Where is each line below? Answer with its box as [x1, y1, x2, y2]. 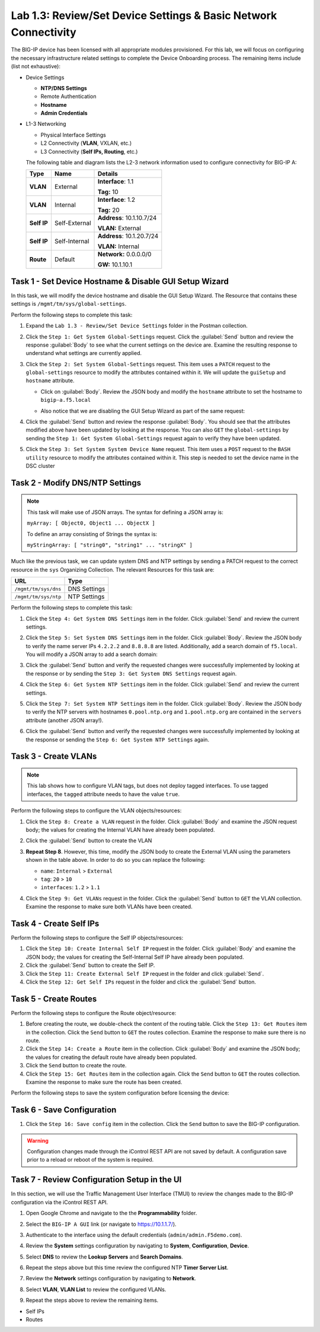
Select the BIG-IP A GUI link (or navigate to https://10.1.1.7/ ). [25, 1220, 177, 1228]
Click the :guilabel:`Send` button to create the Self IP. [25, 962, 155, 969]
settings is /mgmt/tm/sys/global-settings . [11, 300, 127, 307]
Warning [27, 1137, 49, 1144]
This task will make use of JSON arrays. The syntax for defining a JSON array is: [27, 508, 223, 516]
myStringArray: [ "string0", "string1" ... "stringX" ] [27, 541, 193, 548]
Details [97, 170, 118, 178]
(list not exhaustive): [11, 63, 60, 70]
